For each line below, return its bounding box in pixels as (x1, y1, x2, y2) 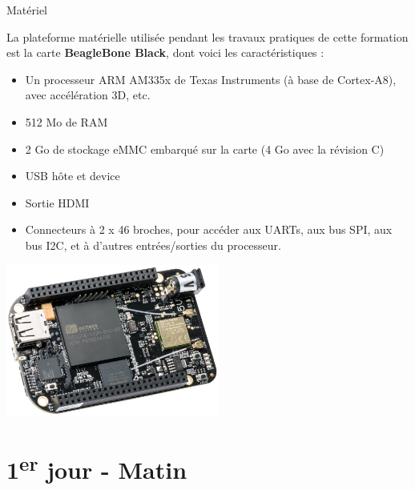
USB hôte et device (25, 167, 120, 184)
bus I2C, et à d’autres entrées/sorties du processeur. (25, 236, 281, 253)
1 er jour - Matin (6, 450, 187, 486)
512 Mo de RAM (25, 113, 108, 130)
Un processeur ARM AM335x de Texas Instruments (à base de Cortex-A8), (25, 70, 397, 87)
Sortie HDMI (25, 194, 90, 211)
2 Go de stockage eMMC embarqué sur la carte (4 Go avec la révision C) (25, 140, 385, 157)
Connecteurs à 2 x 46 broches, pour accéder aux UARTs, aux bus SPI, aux (25, 221, 393, 238)
